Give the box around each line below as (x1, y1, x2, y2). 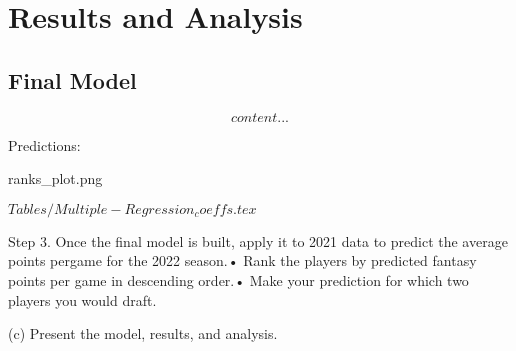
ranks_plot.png (8, 168, 103, 189)
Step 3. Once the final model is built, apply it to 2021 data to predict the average (8, 230, 508, 251)
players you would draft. (8, 289, 157, 310)
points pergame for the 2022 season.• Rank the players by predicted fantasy (8, 250, 477, 271)
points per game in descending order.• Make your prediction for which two (8, 269, 469, 290)
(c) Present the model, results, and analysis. (8, 323, 278, 344)
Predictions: (8, 134, 81, 155)
